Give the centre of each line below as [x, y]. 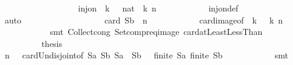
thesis [52, 43]
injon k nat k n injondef [158, 8]
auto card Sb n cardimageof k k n [144, 20]
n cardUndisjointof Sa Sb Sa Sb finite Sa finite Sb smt [146, 55]
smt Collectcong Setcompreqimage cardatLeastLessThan [156, 32]
